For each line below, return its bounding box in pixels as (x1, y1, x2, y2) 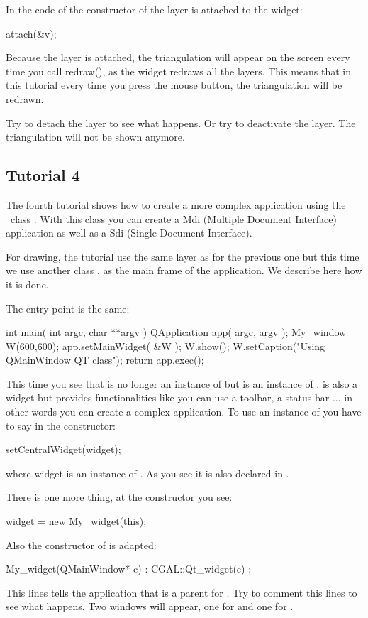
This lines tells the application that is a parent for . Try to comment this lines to (6, 585, 357, 600)
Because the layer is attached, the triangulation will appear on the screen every (6, 50, 350, 65)
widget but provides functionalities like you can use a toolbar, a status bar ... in (6, 390, 352, 405)
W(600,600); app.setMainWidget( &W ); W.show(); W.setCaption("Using (6, 338, 325, 353)
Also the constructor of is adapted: (6, 537, 157, 552)
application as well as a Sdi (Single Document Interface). (6, 225, 252, 240)
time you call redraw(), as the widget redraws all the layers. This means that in (6, 63, 352, 78)
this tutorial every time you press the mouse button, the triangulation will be (6, 77, 342, 92)
